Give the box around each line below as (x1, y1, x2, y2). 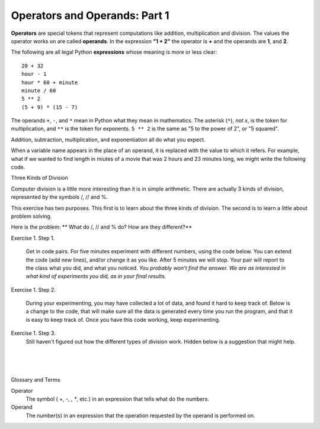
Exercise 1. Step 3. (11, 330, 56, 337)
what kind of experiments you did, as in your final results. (25, 273, 167, 280)
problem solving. (11, 212, 52, 220)
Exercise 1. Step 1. (11, 234, 55, 241)
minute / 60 (21, 87, 56, 94)
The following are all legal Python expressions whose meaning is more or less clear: (11, 49, 217, 56)
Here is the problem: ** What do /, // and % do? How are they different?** (11, 224, 193, 231)
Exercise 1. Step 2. (11, 286, 56, 293)
